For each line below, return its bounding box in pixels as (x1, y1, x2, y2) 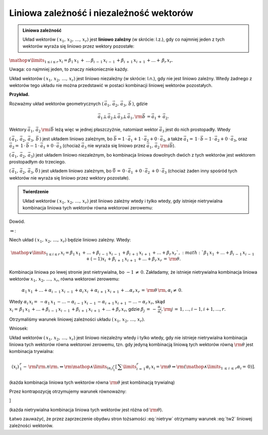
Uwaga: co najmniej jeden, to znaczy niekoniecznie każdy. (9, 66, 129, 72)
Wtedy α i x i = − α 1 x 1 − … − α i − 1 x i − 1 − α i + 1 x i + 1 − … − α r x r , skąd (9, 298, 165, 306)
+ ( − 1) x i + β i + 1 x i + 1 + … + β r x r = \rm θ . (86, 256, 181, 263)
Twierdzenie (22, 189, 49, 195)
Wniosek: (9, 326, 28, 332)
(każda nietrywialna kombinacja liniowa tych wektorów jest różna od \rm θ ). (9, 407, 163, 413)
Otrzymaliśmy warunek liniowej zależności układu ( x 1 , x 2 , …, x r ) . (9, 316, 145, 323)
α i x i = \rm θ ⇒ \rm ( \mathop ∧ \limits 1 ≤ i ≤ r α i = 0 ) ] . (145, 363, 256, 370)
